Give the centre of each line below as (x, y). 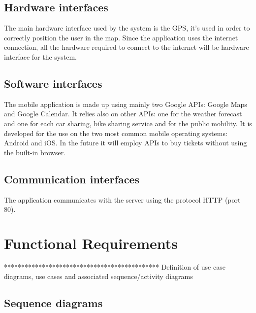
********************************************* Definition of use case (115, 266)
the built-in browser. (35, 152)
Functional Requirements (91, 243)
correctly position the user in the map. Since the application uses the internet (121, 37)
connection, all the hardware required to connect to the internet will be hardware (127, 47)
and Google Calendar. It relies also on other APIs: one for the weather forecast (123, 114)
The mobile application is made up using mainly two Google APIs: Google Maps (126, 104)
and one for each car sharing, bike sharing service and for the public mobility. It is (128, 123)
